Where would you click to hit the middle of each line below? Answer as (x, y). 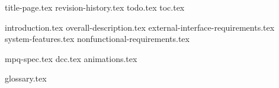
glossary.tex (26, 78)
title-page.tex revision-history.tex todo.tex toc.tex (95, 7)
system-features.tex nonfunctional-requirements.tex (97, 39)
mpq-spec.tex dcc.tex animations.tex (71, 58)
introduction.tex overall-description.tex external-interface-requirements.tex (140, 27)
